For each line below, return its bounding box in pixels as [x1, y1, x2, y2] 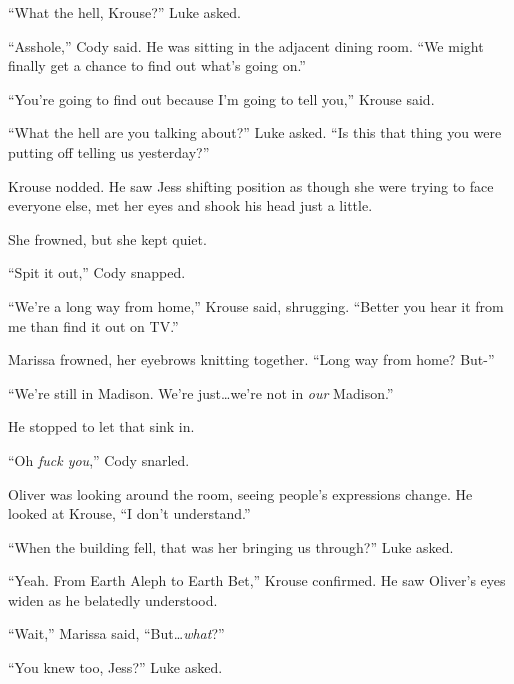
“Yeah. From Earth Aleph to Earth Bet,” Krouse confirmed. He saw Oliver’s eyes [8, 570, 506, 591]
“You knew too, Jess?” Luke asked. [8, 657, 223, 678]
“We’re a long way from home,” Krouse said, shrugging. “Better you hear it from [8, 295, 504, 316]
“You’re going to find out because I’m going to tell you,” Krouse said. [8, 88, 435, 109]
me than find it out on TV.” [8, 315, 179, 336]
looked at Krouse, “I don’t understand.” [8, 503, 251, 524]
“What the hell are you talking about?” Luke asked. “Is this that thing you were [8, 122, 502, 143]
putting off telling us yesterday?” [8, 141, 210, 162]
